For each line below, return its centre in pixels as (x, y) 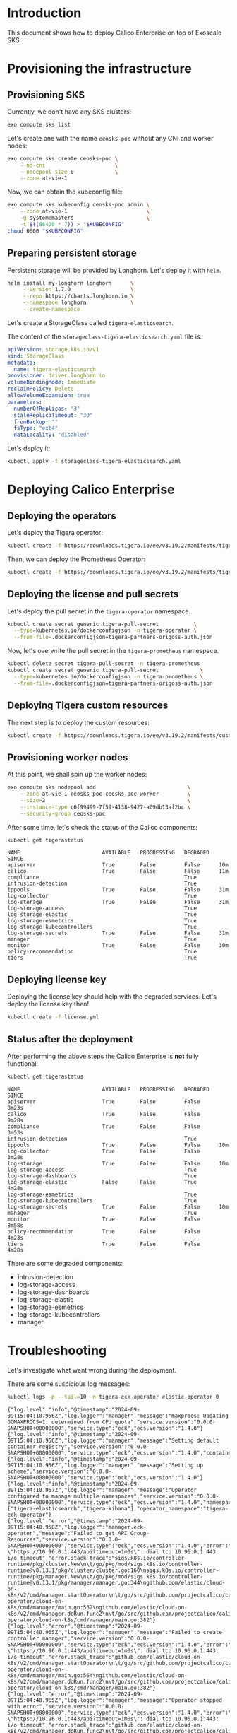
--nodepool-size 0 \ (69, 172)
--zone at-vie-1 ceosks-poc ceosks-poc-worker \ (105, 794)
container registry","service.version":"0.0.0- (79, 1447)
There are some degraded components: (65, 1263)
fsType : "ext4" (36, 428)
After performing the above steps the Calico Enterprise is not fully (103, 1056)
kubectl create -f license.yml (53, 1017)
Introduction (44, 13)
